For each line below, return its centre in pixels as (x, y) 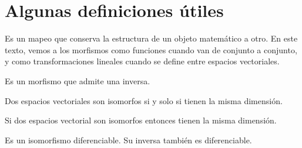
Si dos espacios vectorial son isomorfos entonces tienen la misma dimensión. (141, 120)
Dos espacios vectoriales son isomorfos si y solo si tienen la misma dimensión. (144, 100)
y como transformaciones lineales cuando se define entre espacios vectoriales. (142, 61)
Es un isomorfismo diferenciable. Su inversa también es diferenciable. (128, 140)
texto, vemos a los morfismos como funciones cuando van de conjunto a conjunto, (151, 49)
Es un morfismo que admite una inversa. (78, 80)
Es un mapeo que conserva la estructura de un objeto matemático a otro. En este (151, 38)
